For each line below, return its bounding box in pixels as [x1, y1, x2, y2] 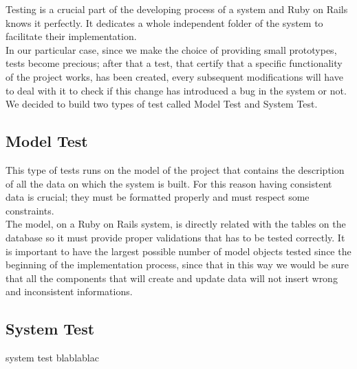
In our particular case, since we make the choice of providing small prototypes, [6, 42, 337, 57]
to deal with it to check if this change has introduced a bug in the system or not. [6, 83, 347, 97]
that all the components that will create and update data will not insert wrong [6, 270, 338, 285]
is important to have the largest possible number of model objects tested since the [6, 243, 351, 258]
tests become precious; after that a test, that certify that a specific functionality [6, 56, 343, 70]
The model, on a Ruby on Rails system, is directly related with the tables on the [6, 217, 346, 231]
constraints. [6, 203, 54, 217]
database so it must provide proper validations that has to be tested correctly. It [6, 230, 345, 244]
